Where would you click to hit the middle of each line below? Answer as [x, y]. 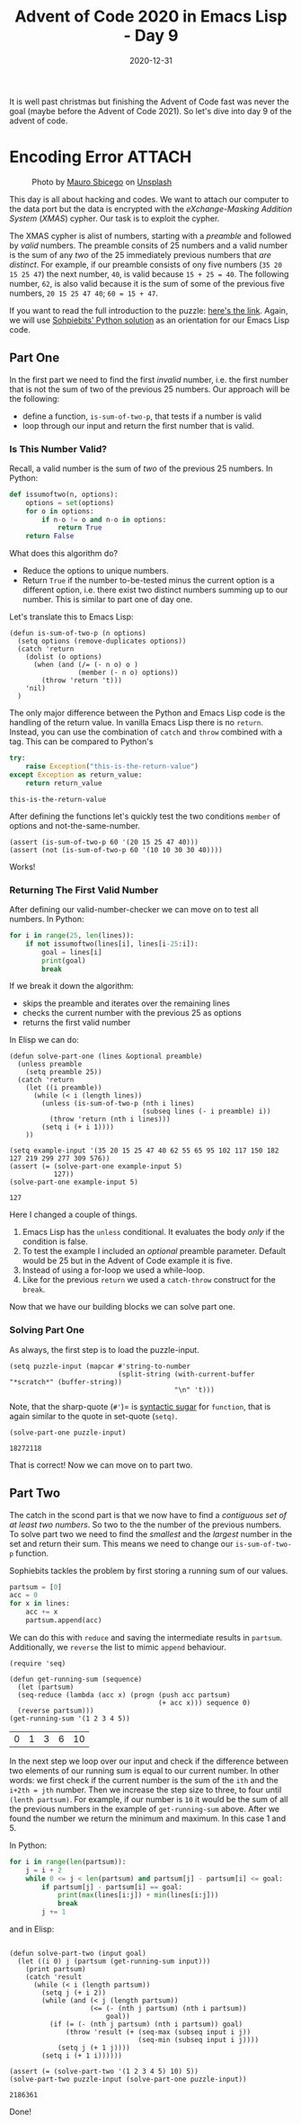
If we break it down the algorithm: [72, 986]
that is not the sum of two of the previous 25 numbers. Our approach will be [150, 389]
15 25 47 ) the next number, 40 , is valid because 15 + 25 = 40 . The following [149, 274]
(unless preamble [50, 1064]
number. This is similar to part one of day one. [107, 600]
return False [50, 537]
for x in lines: [40, 1604]
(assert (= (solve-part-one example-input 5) [96, 1167]
